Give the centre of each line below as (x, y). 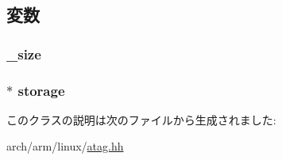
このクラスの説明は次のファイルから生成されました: (141, 119)
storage (41, 90)
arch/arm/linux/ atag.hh (65, 146)
